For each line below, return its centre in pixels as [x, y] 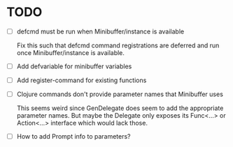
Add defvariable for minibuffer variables [74, 66]
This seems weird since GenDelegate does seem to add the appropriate [120, 108]
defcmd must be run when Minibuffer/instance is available [100, 31]
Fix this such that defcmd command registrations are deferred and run [118, 45]
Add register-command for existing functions [82, 80]
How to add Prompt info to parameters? [73, 137]
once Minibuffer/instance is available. [71, 53]
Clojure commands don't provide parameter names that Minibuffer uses [120, 94]
